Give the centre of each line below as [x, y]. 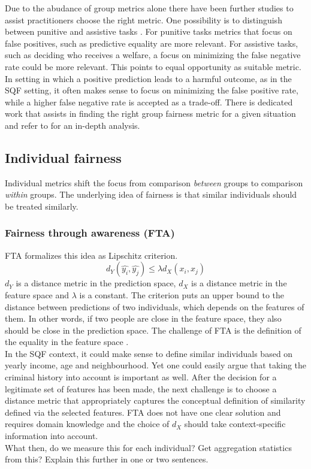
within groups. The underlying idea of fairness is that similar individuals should [151, 194]
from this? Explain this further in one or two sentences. [107, 459]
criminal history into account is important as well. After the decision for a [141, 377]
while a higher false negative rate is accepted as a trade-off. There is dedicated [149, 102]
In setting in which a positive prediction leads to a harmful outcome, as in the [148, 78]
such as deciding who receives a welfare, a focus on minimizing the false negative [153, 55]
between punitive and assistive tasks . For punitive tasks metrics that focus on [149, 31]
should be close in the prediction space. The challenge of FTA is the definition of [153, 330]
